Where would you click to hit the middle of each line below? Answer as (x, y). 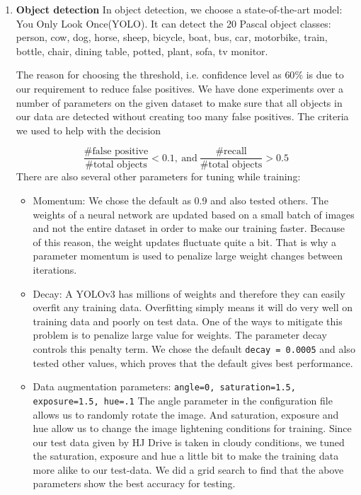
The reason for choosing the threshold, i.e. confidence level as (149, 75)
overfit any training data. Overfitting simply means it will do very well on (193, 307)
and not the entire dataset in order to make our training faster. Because (189, 228)
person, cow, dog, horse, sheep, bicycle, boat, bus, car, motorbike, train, (172, 37)
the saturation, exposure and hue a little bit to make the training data (186, 456)
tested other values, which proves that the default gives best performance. (193, 362)
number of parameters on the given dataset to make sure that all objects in (179, 102)
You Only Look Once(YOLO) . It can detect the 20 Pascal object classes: (173, 23)
